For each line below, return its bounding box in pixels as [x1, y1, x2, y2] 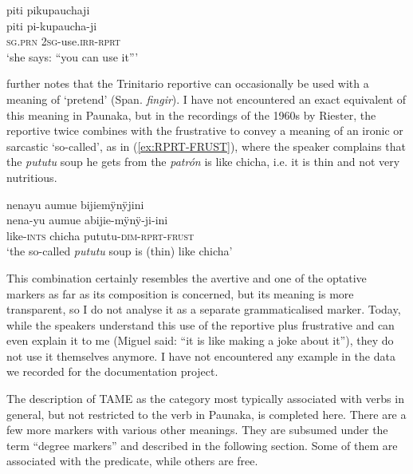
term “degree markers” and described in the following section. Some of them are [6, 436, 398, 453]
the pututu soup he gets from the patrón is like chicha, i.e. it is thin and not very [6, 153, 400, 170]
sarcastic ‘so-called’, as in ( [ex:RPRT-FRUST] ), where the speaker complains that [6, 137, 406, 154]
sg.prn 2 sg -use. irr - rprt [6, 33, 121, 49]
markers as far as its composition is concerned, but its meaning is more [6, 285, 354, 302]
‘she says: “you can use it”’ [6, 48, 139, 65]
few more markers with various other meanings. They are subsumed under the [6, 421, 388, 438]
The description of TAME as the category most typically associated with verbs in [6, 390, 404, 407]
